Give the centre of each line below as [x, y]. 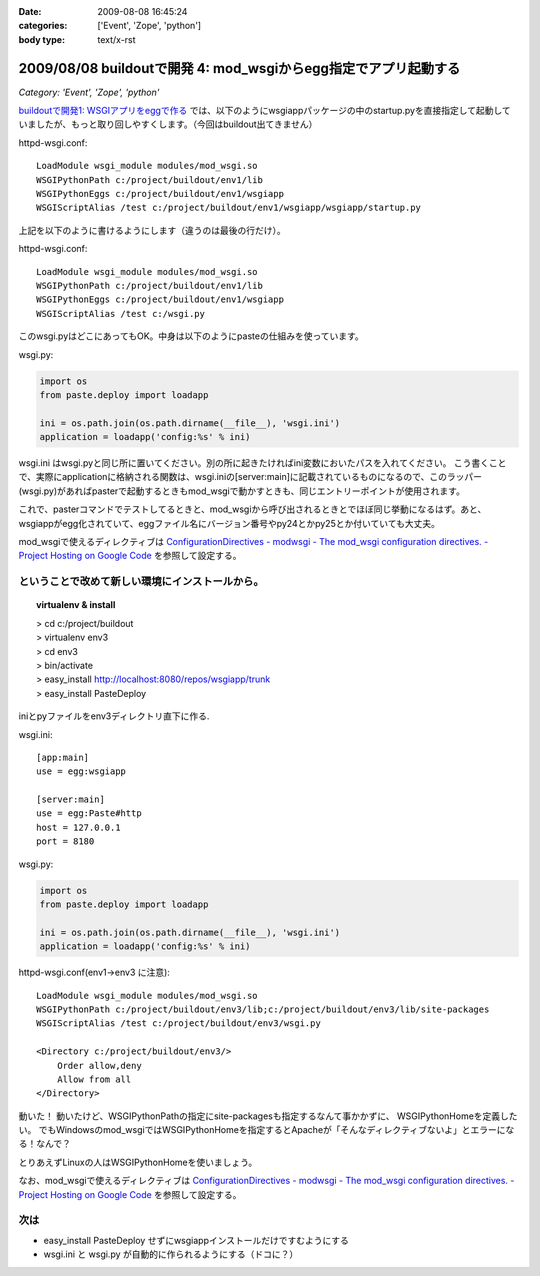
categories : [43, 26]
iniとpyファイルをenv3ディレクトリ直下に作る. [114, 716]
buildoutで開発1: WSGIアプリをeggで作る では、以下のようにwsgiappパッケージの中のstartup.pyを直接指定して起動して [265, 111]
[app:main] [63, 757]
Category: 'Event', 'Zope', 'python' [89, 92]
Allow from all [94, 1079]
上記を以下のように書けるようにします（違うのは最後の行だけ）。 [152, 230]
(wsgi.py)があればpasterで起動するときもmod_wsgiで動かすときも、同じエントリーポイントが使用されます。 [241, 491]
